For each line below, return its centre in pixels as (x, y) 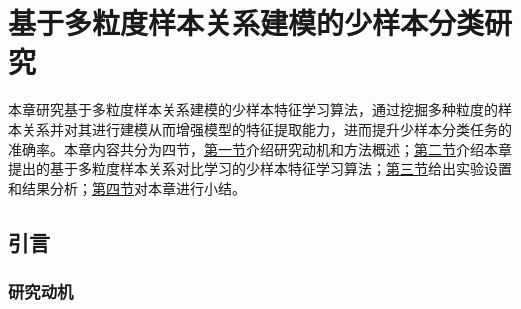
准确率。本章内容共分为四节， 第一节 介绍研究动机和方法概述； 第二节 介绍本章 (260, 148)
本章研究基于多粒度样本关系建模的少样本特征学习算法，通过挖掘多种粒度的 (253, 109)
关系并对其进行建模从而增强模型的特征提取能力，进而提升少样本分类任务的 (266, 128)
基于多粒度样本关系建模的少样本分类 (246, 22)
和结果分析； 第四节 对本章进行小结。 (127, 187)
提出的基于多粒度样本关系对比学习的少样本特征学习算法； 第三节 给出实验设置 (260, 168)
